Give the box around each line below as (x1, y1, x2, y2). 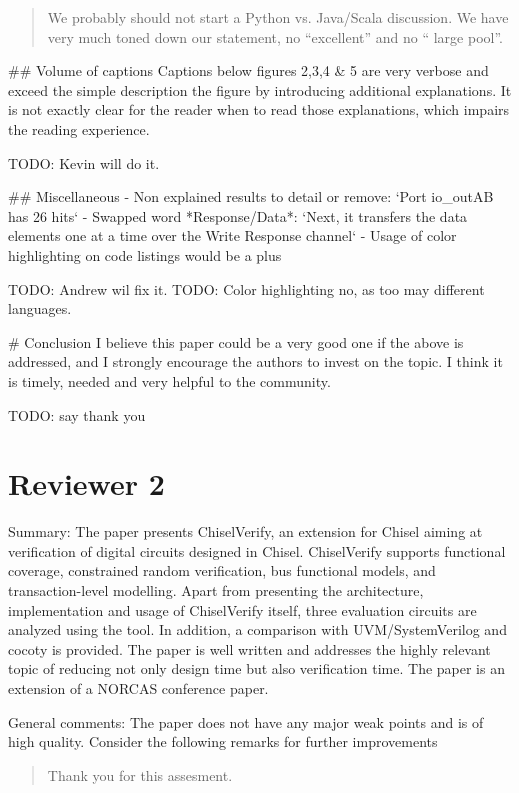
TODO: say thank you (8, 404, 146, 425)
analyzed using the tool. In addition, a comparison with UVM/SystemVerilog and (8, 619, 507, 640)
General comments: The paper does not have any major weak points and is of (8, 711, 484, 732)
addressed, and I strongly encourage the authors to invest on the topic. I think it (8, 351, 503, 372)
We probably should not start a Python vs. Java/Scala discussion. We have (47, 7, 509, 27)
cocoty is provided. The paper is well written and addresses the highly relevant (8, 638, 491, 659)
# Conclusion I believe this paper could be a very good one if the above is (8, 331, 464, 352)
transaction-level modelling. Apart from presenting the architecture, (8, 580, 424, 600)
